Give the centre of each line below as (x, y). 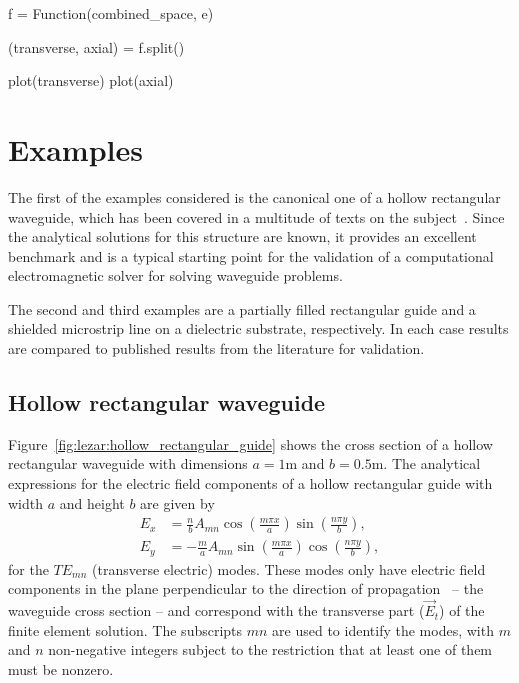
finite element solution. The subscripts (125, 629)
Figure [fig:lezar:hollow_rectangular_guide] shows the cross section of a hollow (250, 443)
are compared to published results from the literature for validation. (216, 348)
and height (92, 502)
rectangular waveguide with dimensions (128, 463)
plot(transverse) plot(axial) (91, 80)
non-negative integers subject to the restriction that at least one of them (270, 649)
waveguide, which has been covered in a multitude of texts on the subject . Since (256, 216)
